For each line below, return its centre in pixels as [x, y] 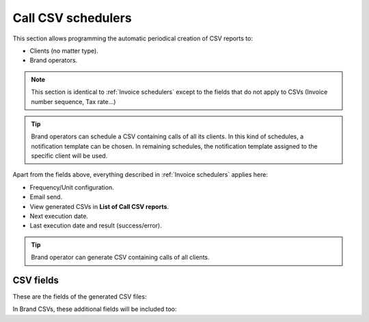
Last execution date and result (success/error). [96, 225]
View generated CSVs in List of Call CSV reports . [99, 206]
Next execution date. [59, 216]
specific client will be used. [69, 156]
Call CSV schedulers [72, 18]
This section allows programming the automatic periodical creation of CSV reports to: [133, 38]
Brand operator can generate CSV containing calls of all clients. [120, 258]
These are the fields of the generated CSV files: [80, 297]
